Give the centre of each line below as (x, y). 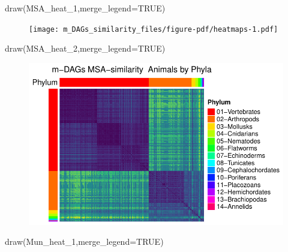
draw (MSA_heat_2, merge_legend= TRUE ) (85, 48)
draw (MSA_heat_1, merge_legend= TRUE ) (85, 8)
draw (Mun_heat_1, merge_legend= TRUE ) (84, 241)
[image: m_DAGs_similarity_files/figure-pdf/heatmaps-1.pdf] (154, 29)
